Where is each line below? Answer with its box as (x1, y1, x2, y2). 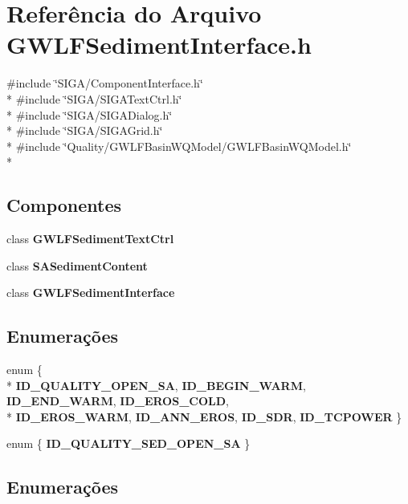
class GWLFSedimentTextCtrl (6, 230, 174, 247)
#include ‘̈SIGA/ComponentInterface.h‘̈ (6, 75, 203, 91)
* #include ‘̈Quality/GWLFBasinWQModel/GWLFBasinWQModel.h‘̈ (6, 137, 352, 154)
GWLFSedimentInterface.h (6, 28, 312, 61)
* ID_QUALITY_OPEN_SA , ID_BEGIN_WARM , (6, 376, 306, 393)
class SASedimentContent (6, 257, 148, 274)
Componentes (6, 193, 122, 217)
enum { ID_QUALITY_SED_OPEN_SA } (6, 435, 251, 452)
